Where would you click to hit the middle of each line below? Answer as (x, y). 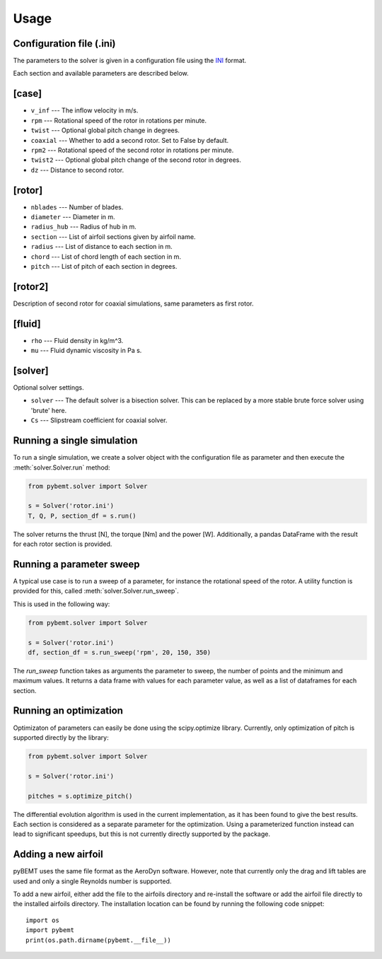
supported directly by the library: (61, 737)
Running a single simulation (75, 441)
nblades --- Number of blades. (77, 207)
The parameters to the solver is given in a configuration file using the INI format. (130, 61)
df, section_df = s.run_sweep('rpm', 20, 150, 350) (120, 652)
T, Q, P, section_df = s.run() (82, 516)
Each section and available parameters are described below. (101, 74)
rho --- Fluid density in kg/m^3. (77, 340)
